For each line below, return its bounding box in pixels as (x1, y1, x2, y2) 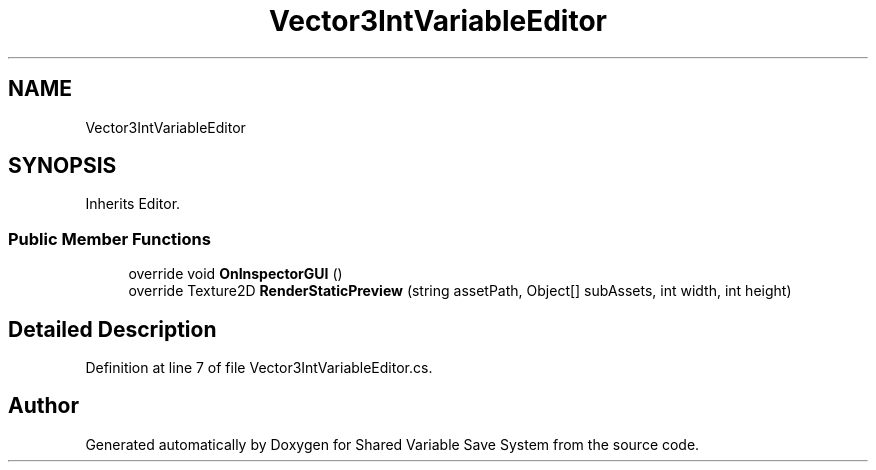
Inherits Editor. (85, 195, 181, 213)
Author (8, 393, 79, 419)
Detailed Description (8, 316, 217, 342)
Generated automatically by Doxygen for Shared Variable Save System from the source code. (85, 435, 700, 453)
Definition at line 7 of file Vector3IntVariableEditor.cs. (85, 359, 433, 377)
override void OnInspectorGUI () (128, 265, 343, 283)
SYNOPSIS (8, 153, 117, 179)
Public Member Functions (8, 228, 211, 249)
